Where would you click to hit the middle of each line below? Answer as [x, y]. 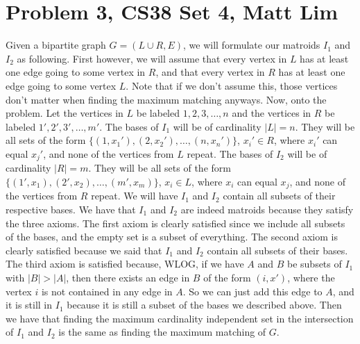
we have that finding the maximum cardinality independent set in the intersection [180, 318]
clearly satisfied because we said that [84, 250]
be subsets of [314, 264]
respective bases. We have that [71, 209]
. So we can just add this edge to [252, 291]
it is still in [29, 305]
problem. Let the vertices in [65, 113]
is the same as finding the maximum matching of [162, 332]
